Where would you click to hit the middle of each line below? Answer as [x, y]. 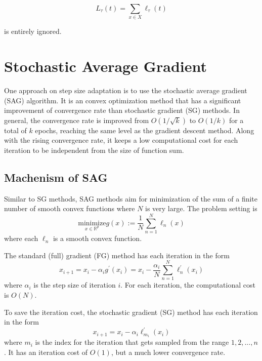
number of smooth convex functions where [70, 208]
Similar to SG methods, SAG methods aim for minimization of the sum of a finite [131, 198]
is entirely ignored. [33, 31]
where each [21, 238]
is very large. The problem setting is [201, 208]
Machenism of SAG [56, 177]
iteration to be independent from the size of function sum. [94, 150]
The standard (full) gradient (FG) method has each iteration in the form [117, 255]
